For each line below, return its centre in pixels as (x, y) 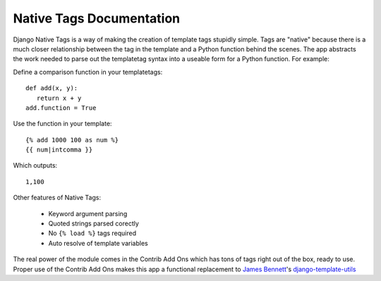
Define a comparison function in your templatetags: (88, 72)
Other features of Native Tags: (57, 198)
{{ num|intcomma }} (59, 150)
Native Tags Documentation (96, 18)
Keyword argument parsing (88, 213)
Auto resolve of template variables (98, 243)
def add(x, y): (52, 88)
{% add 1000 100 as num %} (72, 140)
